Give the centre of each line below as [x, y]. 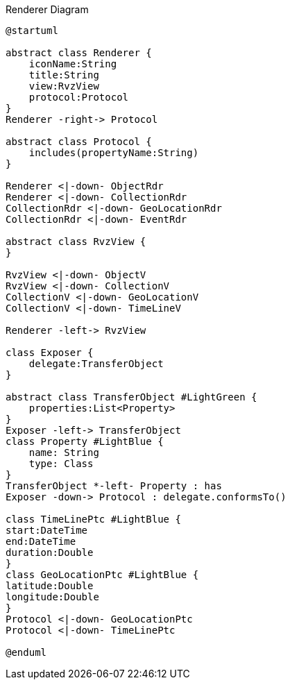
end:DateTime [41, 541]
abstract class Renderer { [79, 53]
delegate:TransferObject [96, 364]
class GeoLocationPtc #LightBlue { [102, 575]
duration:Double [50, 552]
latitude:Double [50, 586]
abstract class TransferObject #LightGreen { [131, 397]
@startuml [32, 31]
